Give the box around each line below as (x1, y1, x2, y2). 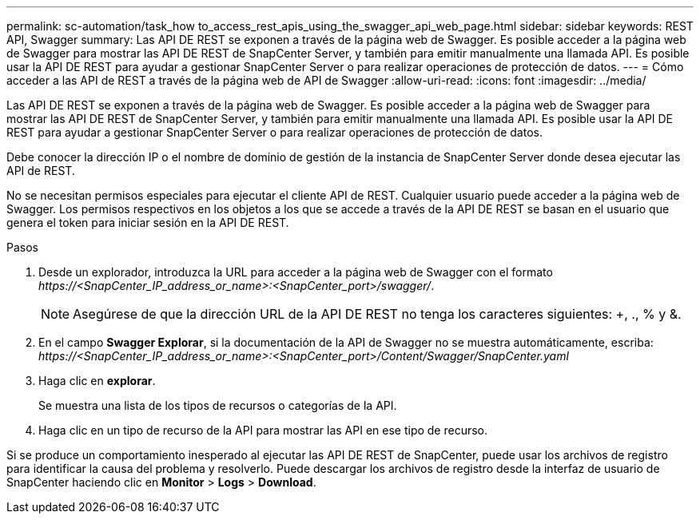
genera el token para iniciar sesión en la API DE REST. (6, 216, 289, 229)
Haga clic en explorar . (38, 374, 156, 387)
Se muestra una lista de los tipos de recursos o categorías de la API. (38, 399, 397, 412)
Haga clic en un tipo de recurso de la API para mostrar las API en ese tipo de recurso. (38, 423, 488, 437)
